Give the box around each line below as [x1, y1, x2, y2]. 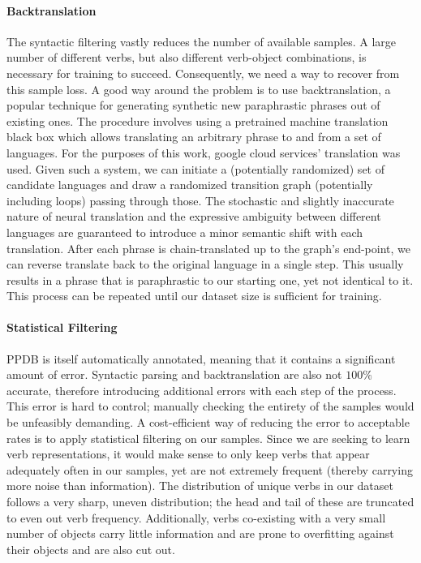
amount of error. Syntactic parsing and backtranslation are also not [6, 366, 342, 383]
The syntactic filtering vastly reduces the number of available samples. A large [6, 32, 397, 49]
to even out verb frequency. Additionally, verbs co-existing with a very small [6, 509, 386, 526]
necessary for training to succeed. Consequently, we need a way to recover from [6, 64, 400, 81]
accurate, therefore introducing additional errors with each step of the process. [6, 381, 397, 398]
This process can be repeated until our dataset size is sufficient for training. [6, 287, 382, 304]
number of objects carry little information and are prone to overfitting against [6, 525, 394, 542]
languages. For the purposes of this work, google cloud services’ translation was [6, 144, 401, 161]
